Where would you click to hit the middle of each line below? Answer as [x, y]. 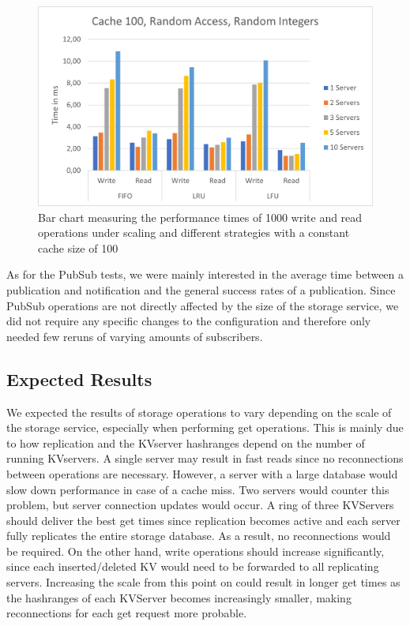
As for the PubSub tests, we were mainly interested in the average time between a [205, 274]
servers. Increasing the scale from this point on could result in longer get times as [203, 582]
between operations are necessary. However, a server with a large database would [202, 473]
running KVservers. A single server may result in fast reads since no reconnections [205, 458]
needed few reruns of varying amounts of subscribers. [135, 336]
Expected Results [79, 379]
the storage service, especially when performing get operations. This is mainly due [205, 427]
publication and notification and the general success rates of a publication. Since [201, 289]
